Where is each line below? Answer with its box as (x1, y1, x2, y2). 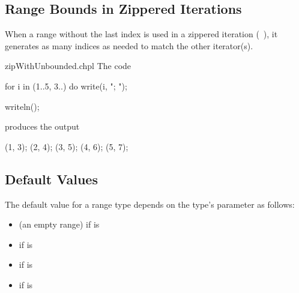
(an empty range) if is (19, 218, 100, 231)
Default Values (5, 169, 98, 188)
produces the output (5, 120, 80, 133)
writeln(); (5, 100, 40, 112)
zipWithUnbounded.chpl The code (5, 59, 131, 72)
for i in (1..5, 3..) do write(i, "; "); (5, 79, 127, 92)
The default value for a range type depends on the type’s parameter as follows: (5, 198, 295, 210)
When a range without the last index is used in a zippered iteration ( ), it (5, 28, 278, 40)
